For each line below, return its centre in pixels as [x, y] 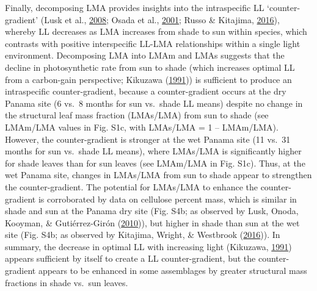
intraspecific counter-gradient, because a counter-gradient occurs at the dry [146, 91]
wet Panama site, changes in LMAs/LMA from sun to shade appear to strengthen [158, 175]
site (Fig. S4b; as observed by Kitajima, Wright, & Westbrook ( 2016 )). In [143, 235]
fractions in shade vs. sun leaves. [67, 282]
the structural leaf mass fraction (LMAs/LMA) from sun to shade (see [137, 115]
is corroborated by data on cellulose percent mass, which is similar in [167, 199]
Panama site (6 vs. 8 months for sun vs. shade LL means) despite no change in [154, 103]
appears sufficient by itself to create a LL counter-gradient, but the [130, 258]
